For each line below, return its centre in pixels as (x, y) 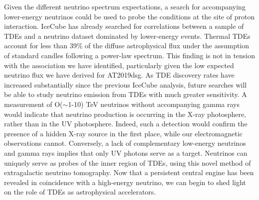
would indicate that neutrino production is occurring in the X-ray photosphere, (125, 114)
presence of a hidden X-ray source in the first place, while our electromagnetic (123, 133)
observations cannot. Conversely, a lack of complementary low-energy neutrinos (125, 143)
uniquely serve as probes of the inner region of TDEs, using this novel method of (128, 162)
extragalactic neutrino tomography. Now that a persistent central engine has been (129, 172)
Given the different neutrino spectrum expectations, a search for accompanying (125, 6)
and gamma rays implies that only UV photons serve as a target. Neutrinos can (126, 152)
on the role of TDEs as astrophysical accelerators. (80, 192)
